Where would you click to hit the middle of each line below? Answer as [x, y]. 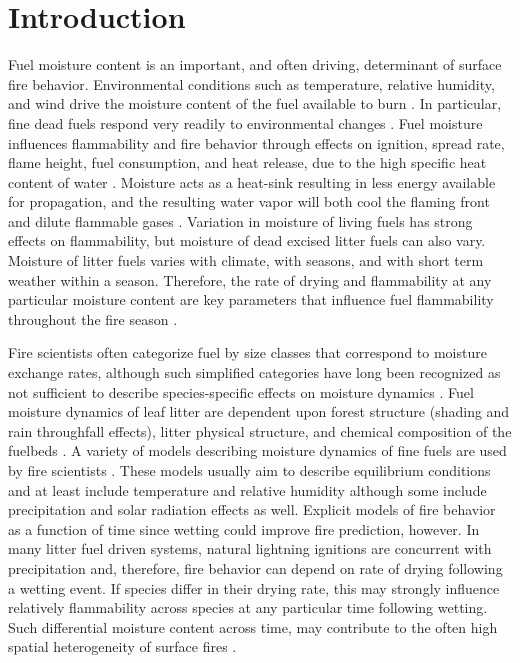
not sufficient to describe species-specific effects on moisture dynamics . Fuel [241, 391]
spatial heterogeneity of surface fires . [122, 646]
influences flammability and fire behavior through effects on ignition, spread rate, [256, 142]
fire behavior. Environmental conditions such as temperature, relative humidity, [251, 83]
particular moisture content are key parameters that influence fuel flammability [251, 299]
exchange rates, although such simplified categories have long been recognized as [254, 372]
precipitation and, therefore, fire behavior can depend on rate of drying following [255, 567]
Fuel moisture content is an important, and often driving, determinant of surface [255, 64]
